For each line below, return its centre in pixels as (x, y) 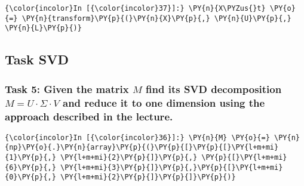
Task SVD (37, 59)
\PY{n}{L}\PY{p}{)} (43, 28)
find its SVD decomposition (214, 89)
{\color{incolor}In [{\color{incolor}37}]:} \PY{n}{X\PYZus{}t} (135, 8)
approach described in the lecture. (89, 116)
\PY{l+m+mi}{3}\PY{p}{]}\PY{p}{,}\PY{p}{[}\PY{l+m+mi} (172, 167)
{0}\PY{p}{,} (30, 177)
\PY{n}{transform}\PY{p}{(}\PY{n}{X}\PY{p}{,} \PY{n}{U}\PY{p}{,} (156, 18)
